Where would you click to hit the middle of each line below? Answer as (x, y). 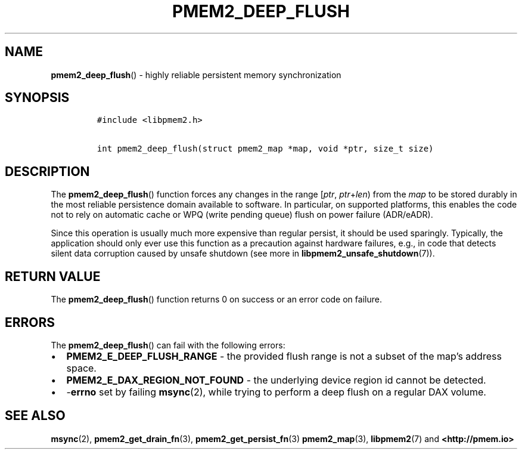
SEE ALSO (35, 416)
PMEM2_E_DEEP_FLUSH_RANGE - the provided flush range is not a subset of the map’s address (284, 356)
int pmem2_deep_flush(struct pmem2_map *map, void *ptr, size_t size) (265, 149)
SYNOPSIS (37, 98)
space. (81, 368)
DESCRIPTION (47, 171)
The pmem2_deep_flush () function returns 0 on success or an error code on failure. (216, 299)
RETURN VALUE (53, 276)
